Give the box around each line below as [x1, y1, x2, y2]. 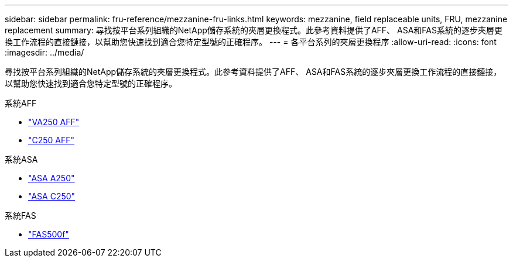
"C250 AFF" [28, 135, 75, 145]
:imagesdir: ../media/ [5, 47, 84, 57]
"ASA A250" [28, 173, 75, 183]
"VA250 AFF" [28, 117, 80, 127]
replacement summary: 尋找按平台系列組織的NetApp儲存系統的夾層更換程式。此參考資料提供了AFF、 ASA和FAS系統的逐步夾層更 [5, 25, 502, 35]
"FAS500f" [28, 229, 69, 239]
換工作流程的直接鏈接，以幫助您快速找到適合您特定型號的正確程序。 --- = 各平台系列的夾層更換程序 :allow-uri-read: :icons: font [5, 37, 497, 47]
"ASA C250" [28, 191, 76, 201]
